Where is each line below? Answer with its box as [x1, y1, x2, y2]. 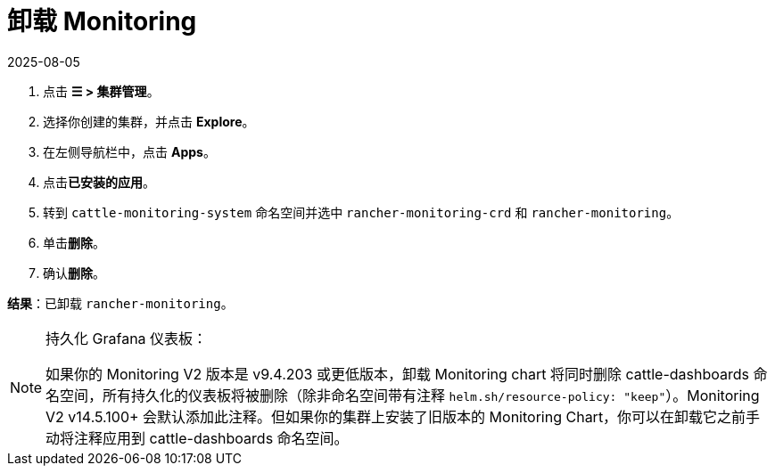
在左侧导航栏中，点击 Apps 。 [43, 143, 216, 159]
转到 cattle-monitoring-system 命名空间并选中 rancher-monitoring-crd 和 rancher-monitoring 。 [43, 204, 680, 220]
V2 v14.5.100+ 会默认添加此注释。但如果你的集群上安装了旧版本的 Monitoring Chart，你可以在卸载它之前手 [45, 407, 761, 426]
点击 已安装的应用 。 [43, 174, 155, 190]
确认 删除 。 [43, 265, 105, 281]
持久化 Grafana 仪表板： [45, 329, 208, 347]
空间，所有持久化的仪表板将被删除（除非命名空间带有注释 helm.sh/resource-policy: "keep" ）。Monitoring [60, 386, 760, 404]
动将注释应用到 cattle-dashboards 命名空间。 [45, 428, 349, 447]
